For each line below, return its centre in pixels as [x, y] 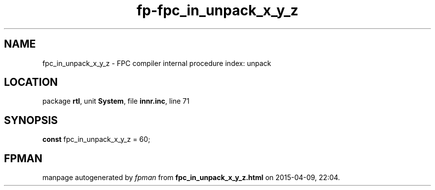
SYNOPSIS [31, 120]
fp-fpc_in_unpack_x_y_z [217, 10]
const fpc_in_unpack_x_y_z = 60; [96, 139]
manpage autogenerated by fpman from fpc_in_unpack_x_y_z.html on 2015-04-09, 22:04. [191, 178]
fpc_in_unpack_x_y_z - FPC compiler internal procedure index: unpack [157, 63]
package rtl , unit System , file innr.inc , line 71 [116, 101]
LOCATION [31, 82]
